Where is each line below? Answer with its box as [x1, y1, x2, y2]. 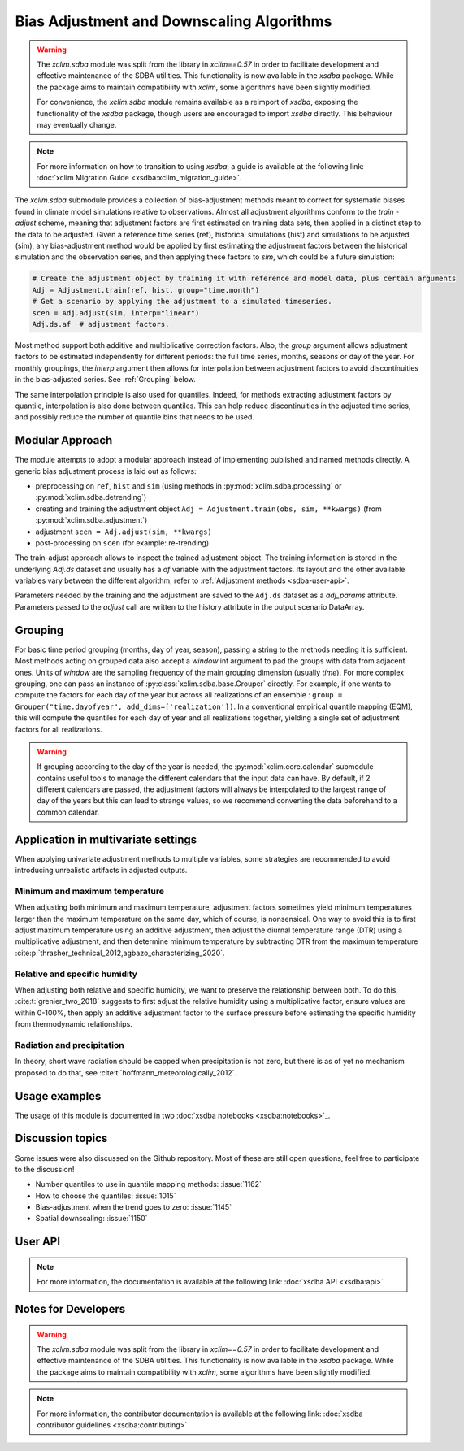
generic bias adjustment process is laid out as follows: [15, 466, 197, 476]
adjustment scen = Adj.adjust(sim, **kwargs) [35, 527, 213, 537]
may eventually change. [37, 119, 117, 129]
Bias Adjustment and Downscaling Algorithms [15, 12, 332, 30]
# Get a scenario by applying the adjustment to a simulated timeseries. [32, 297, 332, 306]
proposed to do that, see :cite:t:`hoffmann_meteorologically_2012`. [15, 1067, 237, 1077]
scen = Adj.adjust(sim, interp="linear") [32, 308, 200, 317]
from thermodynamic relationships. [15, 1019, 133, 1029]
